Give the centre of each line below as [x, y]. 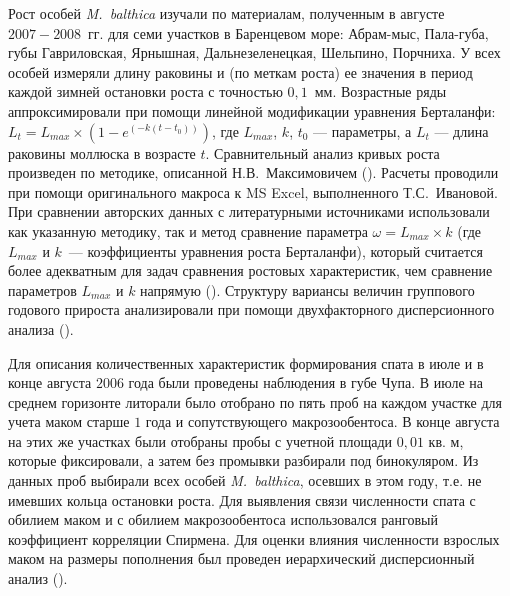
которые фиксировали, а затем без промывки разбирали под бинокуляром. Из [243, 460]
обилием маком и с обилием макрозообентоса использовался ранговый [223, 519]
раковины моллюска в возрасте [102, 152]
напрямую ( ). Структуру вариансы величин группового [307, 289]
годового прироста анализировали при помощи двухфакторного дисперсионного [251, 309]
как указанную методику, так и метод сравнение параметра [188, 230]
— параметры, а [362, 130]
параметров [42, 289]
